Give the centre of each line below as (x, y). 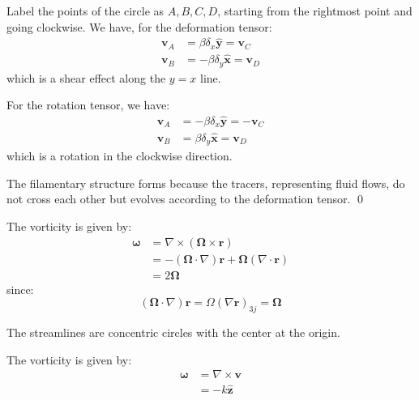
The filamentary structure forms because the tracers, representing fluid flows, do (206, 183)
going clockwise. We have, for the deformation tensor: (139, 26)
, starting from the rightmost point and (315, 11)
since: (20, 289)
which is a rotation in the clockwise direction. (120, 156)
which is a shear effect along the (86, 77)
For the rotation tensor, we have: (88, 105)
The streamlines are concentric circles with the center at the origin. (173, 332)
